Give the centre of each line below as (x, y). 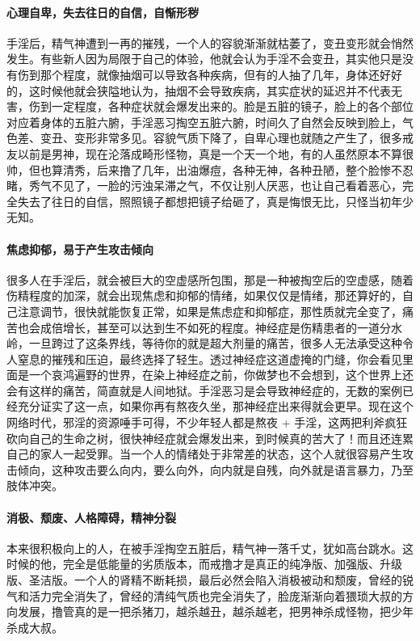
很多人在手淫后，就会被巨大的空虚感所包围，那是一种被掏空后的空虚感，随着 (210, 279)
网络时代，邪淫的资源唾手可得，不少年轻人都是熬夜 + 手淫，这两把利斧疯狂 (207, 422)
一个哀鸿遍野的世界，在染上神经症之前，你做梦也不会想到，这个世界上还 (221, 375)
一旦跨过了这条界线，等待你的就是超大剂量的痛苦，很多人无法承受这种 (215, 343)
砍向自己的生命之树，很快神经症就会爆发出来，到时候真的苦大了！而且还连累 (210, 438)
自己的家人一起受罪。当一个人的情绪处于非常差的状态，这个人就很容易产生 (204, 454)
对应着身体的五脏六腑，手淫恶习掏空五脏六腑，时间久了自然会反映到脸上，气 (210, 122)
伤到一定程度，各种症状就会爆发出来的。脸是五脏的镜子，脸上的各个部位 (221, 106)
